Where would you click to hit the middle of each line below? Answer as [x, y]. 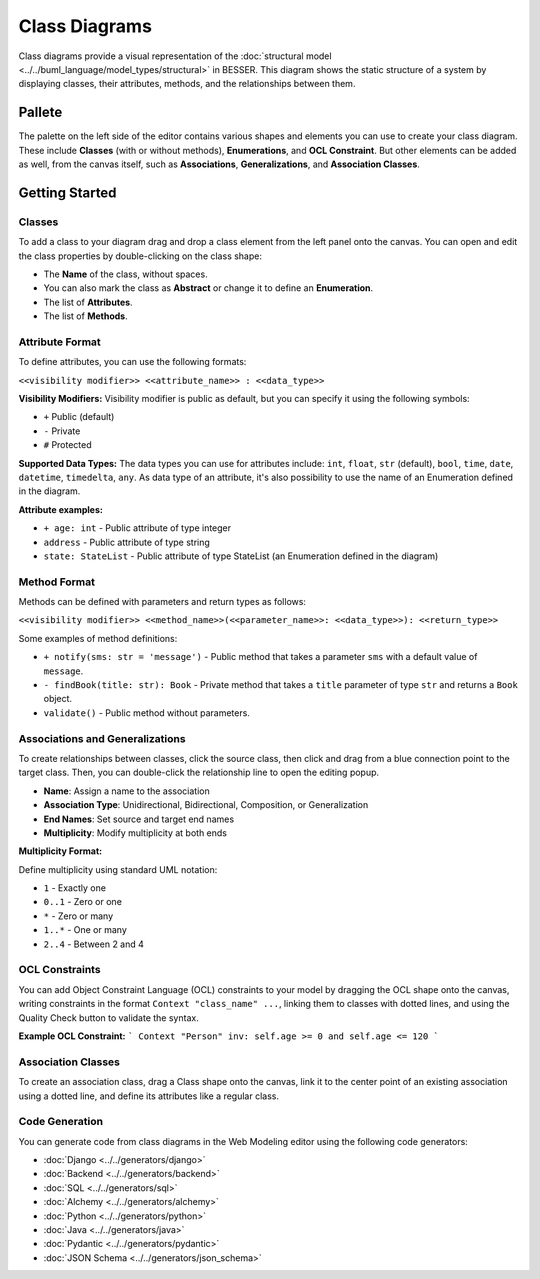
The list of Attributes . [88, 302]
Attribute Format [60, 342]
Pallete [40, 112]
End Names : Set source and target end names [139, 819]
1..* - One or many [85, 930]
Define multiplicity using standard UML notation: [118, 869]
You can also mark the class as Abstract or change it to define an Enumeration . [208, 288]
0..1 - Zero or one [82, 902]
